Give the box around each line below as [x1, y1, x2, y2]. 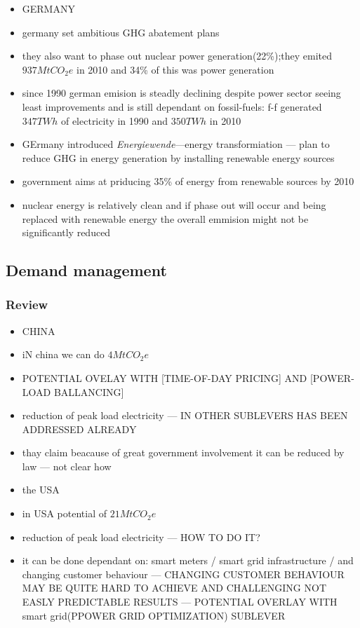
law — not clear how [22, 458, 112, 473]
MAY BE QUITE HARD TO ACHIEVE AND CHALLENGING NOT [22, 580, 327, 595]
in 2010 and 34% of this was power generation [76, 62, 274, 76]
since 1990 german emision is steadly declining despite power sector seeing [22, 86, 341, 100]
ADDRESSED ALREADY [22, 421, 137, 436]
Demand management [6, 259, 167, 281]
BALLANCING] [53, 384, 124, 399]
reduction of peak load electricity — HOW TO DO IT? [22, 529, 260, 544]
